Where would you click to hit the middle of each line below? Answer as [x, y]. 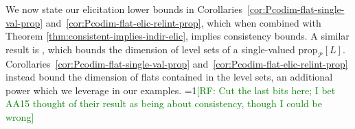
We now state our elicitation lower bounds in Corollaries [124, 9]
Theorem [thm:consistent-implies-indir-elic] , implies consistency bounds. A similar [177, 36]
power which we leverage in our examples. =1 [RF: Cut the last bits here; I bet [171, 90]
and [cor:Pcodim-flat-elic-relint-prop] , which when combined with [183, 22]
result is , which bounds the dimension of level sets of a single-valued [150, 49]
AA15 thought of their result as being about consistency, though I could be [164, 103]
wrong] [20, 116]
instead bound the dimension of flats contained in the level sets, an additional [169, 77]
